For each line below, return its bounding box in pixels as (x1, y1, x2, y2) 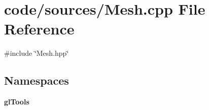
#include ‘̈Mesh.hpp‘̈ (4, 48, 69, 58)
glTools (4, 96, 29, 107)
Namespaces (4, 72, 69, 88)
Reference (4, 18, 75, 39)
